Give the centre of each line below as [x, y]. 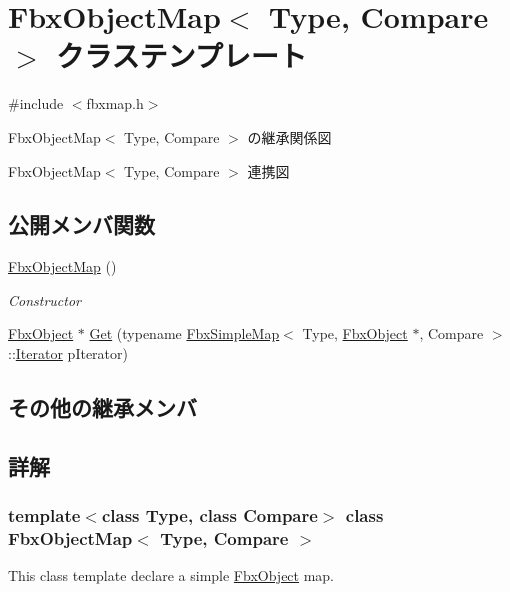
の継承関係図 [289, 136]
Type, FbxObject [355, 333]
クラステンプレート [181, 55]
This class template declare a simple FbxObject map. [171, 575]
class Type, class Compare [209, 515]
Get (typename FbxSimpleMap [184, 333]
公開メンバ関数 [81, 224]
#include [36, 103]
